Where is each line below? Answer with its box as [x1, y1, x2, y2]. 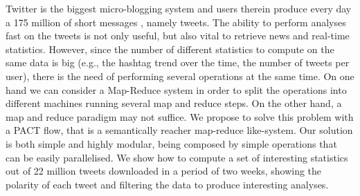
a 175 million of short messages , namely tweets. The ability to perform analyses [6, 14, 346, 29]
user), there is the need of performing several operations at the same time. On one [6, 68, 354, 83]
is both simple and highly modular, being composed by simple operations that [6, 136, 337, 150]
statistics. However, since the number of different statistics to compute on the [6, 41, 334, 56]
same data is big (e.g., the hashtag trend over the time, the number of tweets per [6, 55, 350, 70]
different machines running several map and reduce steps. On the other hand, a [6, 96, 342, 110]
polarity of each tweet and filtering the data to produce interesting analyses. [6, 177, 329, 191]
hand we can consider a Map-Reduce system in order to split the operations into [6, 82, 347, 97]
